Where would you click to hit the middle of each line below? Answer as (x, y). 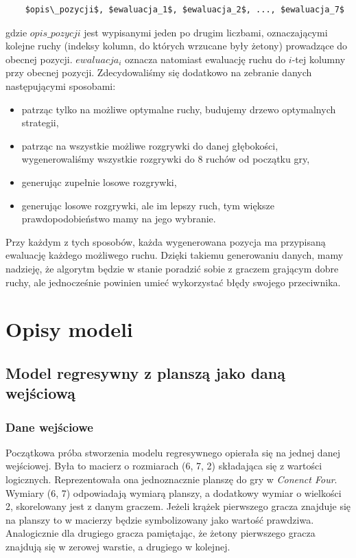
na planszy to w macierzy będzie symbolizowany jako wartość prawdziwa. (160, 519)
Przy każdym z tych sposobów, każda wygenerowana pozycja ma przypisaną (166, 241)
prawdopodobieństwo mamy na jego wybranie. (119, 219)
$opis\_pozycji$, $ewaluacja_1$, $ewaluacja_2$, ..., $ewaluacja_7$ (185, 10)
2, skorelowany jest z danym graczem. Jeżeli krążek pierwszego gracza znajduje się (178, 506)
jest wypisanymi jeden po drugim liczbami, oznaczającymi (206, 32)
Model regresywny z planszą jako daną (146, 372)
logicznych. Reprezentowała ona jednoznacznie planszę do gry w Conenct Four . (171, 479)
